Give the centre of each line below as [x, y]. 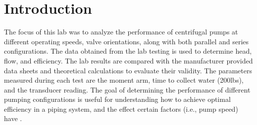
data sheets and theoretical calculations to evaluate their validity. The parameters [128, 70]
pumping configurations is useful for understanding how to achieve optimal [117, 99]
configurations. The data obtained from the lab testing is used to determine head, [128, 51]
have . [13, 118]
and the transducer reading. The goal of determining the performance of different [127, 89]
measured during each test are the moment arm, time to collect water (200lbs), [124, 80]
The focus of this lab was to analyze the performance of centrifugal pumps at [121, 32]
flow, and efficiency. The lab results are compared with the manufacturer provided [128, 60]
